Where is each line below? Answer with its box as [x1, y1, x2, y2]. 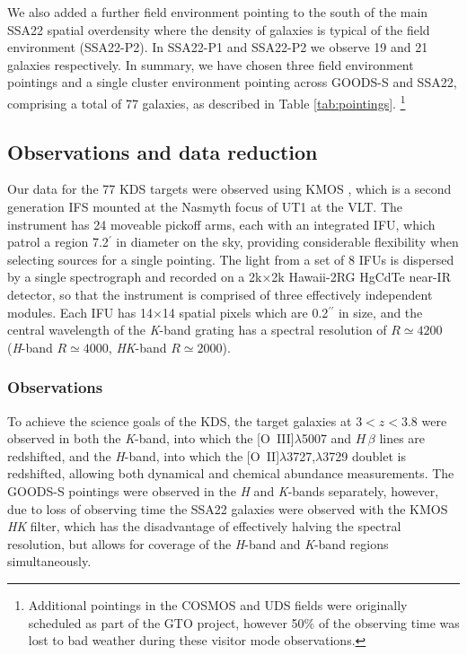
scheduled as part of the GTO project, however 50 [28, 613, 304, 632]
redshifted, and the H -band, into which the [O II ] [7, 446, 280, 465]
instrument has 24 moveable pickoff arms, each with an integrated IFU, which [7, 214, 436, 233]
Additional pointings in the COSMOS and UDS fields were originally [28, 595, 408, 614]
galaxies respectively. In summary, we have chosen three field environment [7, 55, 414, 74]
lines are [379, 429, 426, 448]
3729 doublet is [322, 446, 406, 465]
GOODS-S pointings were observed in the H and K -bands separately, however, [7, 481, 439, 500]
